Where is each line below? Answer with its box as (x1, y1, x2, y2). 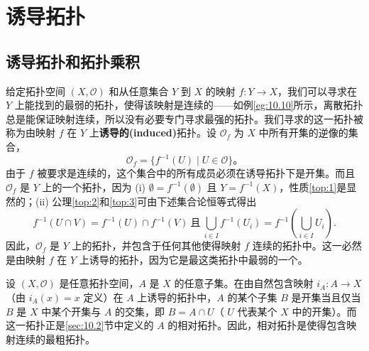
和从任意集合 (109, 83, 169, 98)
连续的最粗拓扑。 (15, 331, 95, 346)
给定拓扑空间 (6, 83, 65, 98)
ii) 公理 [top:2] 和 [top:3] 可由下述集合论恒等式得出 (39, 193, 257, 208)
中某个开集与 (41, 303, 101, 318)
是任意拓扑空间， (59, 276, 139, 291)
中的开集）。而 (292, 303, 357, 318)
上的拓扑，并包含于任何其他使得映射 (72, 238, 241, 253)
